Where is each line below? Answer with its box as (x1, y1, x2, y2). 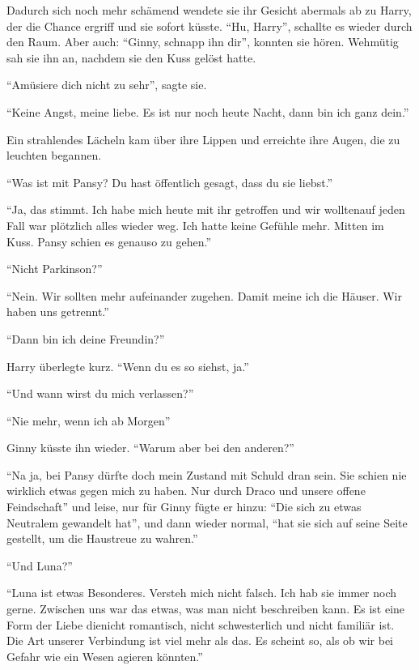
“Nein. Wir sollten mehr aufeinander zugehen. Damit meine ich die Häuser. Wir (6, 287, 402, 304)
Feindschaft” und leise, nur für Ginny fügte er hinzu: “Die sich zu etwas (6, 498, 362, 515)
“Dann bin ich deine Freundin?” (6, 330, 165, 347)
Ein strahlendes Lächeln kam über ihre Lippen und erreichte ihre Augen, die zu (6, 130, 400, 147)
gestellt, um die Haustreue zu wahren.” (6, 530, 198, 547)
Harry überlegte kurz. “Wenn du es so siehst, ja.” (6, 357, 249, 374)
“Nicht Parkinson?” (6, 260, 103, 277)
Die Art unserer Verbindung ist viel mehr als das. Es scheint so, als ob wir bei (6, 632, 394, 649)
